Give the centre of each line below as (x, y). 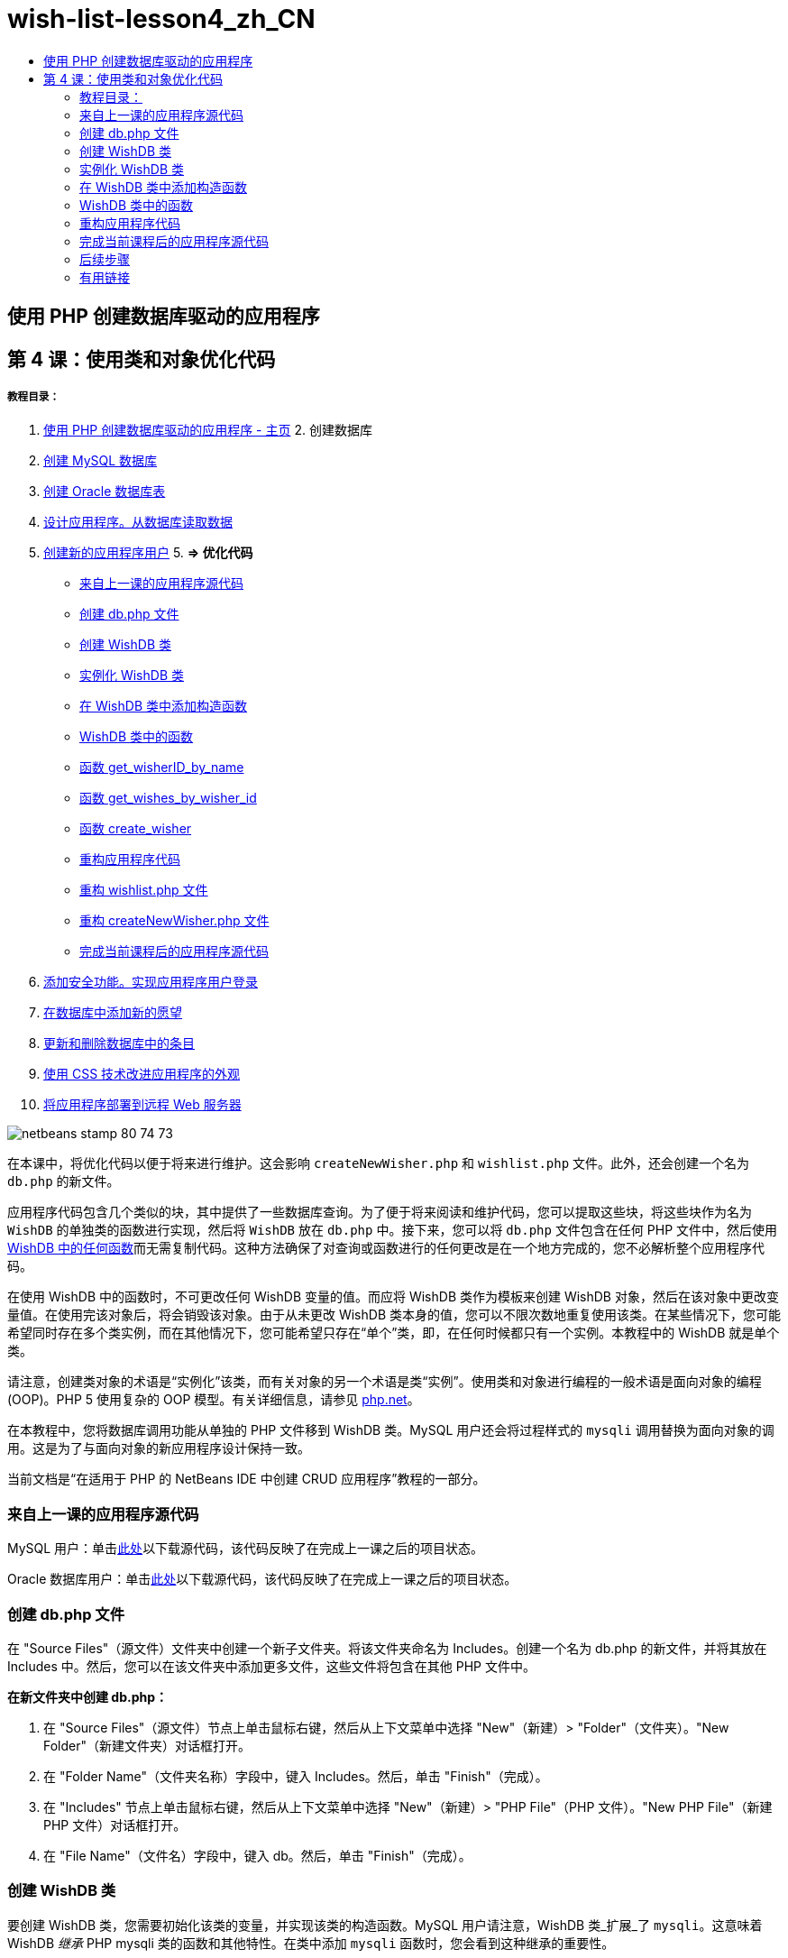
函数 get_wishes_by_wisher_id (168, 798)
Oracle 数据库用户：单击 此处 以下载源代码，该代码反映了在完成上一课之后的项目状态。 (262, 1579)
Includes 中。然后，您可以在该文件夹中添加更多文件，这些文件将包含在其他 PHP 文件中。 (271, 1666)
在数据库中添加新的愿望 (113, 1013)
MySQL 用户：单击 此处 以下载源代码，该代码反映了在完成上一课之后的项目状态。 (246, 1549)
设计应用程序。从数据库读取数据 (138, 522)
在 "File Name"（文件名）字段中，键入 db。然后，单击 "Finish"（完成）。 (257, 1855)
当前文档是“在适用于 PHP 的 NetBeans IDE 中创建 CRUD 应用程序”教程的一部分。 (247, 1479)
